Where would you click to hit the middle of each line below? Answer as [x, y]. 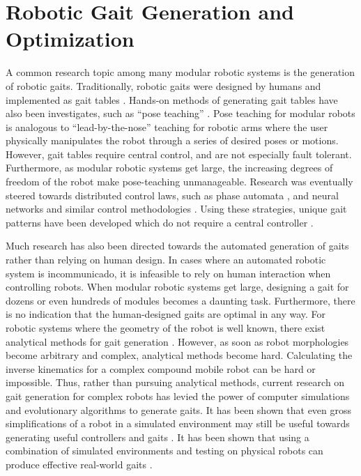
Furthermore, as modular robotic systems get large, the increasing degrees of [169, 168]
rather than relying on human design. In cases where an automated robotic [166, 260]
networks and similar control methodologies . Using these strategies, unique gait [176, 209]
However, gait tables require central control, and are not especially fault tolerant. [179, 154]
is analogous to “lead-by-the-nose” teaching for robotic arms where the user [167, 126]
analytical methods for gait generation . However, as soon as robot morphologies [177, 341]
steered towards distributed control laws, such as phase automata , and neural [172, 195]
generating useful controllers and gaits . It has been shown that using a [158, 437]
